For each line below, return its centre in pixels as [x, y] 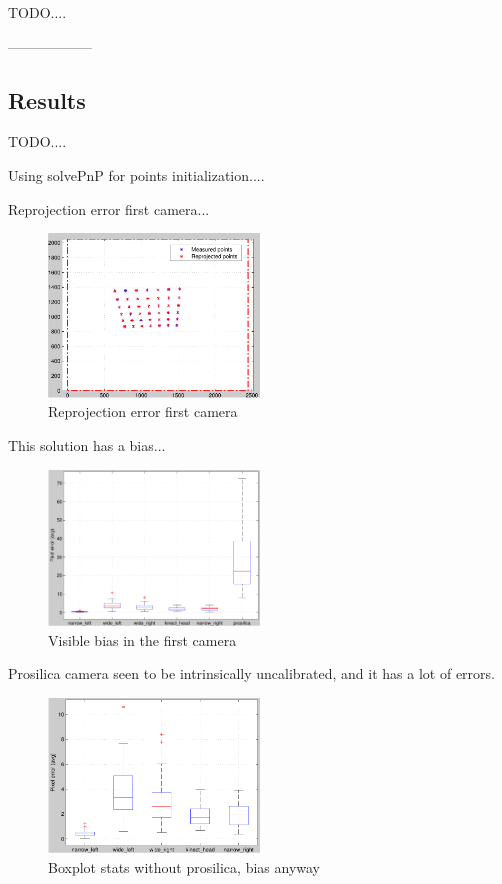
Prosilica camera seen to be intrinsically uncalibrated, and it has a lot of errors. [251, 673]
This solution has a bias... [87, 444]
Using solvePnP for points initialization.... [136, 174]
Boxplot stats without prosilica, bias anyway [184, 866]
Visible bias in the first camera [142, 639]
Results [47, 99]
